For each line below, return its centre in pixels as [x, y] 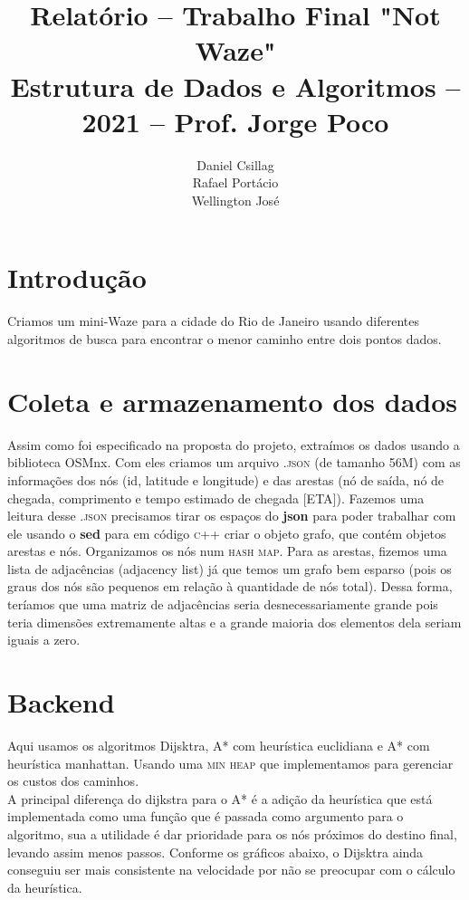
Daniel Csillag [235, 164]
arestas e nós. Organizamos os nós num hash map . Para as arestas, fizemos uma [227, 551]
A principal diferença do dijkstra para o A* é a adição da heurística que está [220, 798]
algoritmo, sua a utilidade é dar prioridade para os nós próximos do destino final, [232, 833]
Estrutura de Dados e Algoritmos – [235, 86]
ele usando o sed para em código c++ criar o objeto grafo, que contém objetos [227, 533]
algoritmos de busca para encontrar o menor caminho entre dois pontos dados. [225, 339]
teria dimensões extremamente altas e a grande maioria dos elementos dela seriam [234, 622]
